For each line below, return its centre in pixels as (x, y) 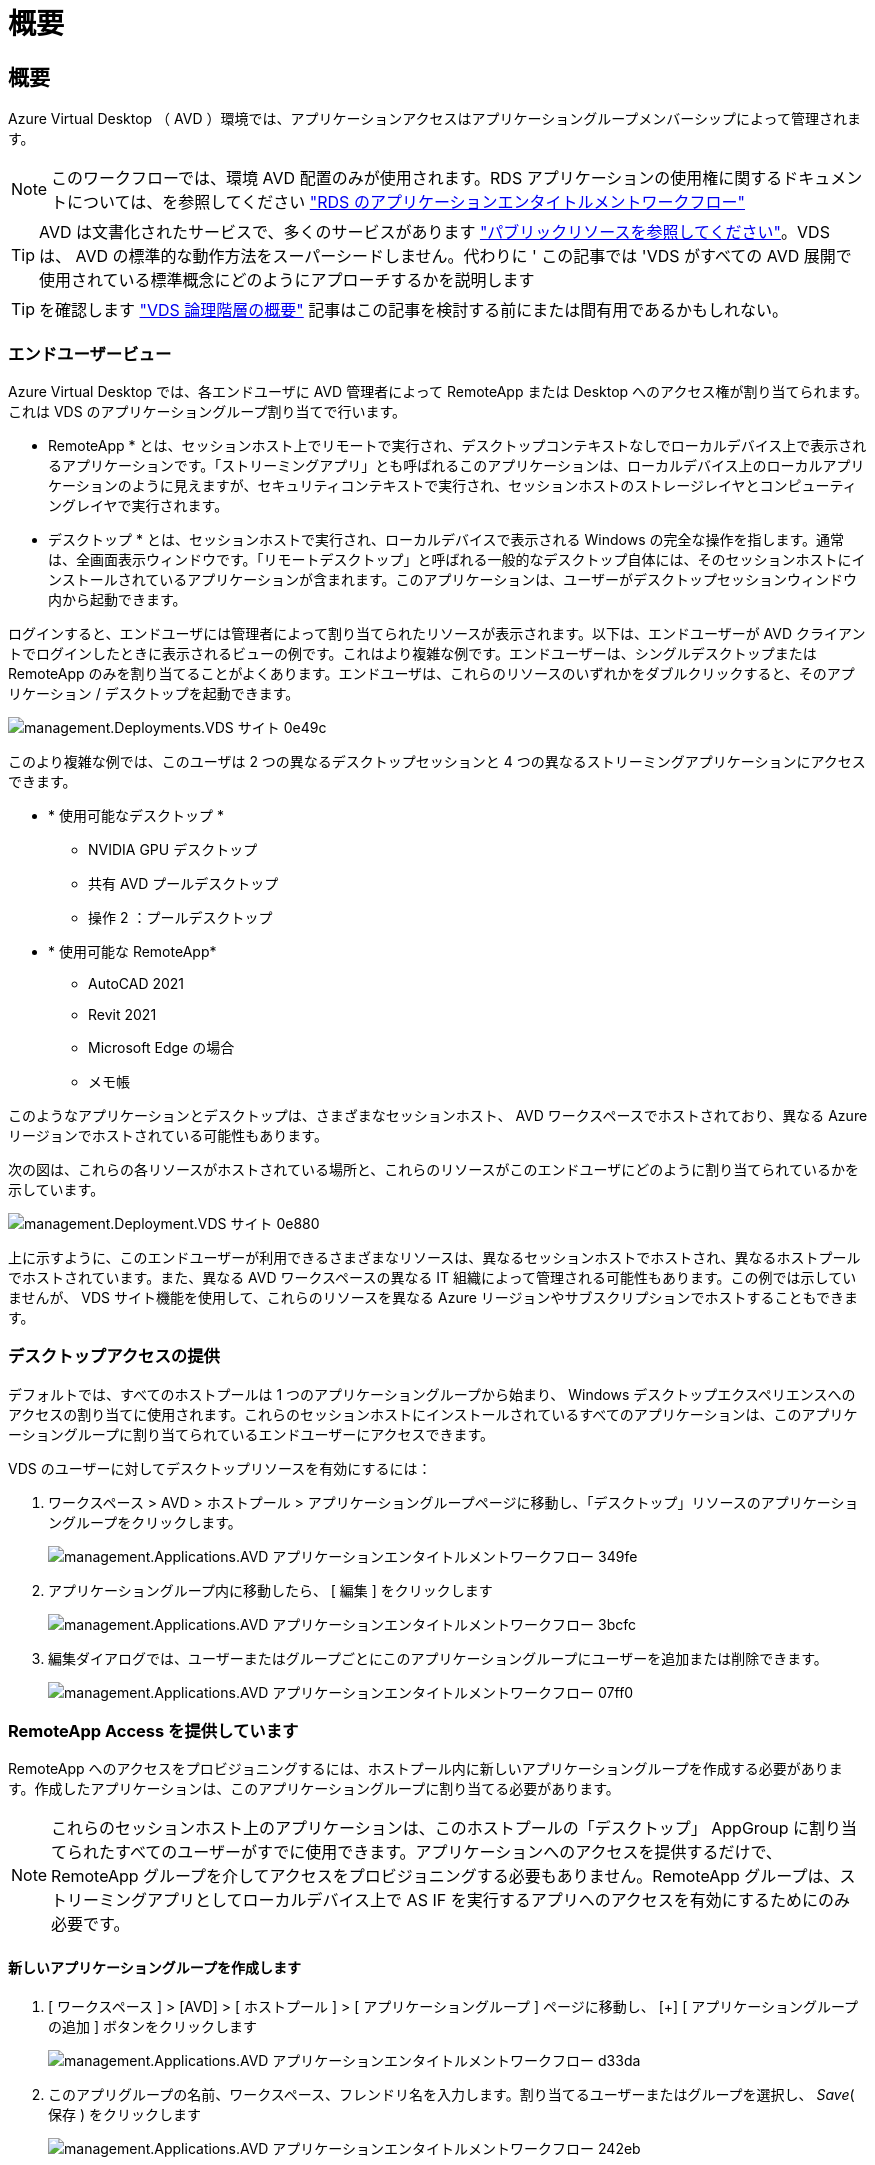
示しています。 (56, 1189)
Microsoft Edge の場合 (161, 1047)
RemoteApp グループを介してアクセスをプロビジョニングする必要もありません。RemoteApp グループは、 (445, 1876)
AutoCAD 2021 (136, 983)
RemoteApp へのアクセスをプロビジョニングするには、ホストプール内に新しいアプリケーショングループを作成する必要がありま (425, 1769)
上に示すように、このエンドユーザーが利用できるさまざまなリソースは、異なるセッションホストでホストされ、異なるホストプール (434, 1257)
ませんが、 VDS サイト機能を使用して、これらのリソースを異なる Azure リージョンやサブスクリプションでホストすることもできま (433, 1297)
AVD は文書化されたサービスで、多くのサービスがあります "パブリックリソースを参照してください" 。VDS (434, 232)
